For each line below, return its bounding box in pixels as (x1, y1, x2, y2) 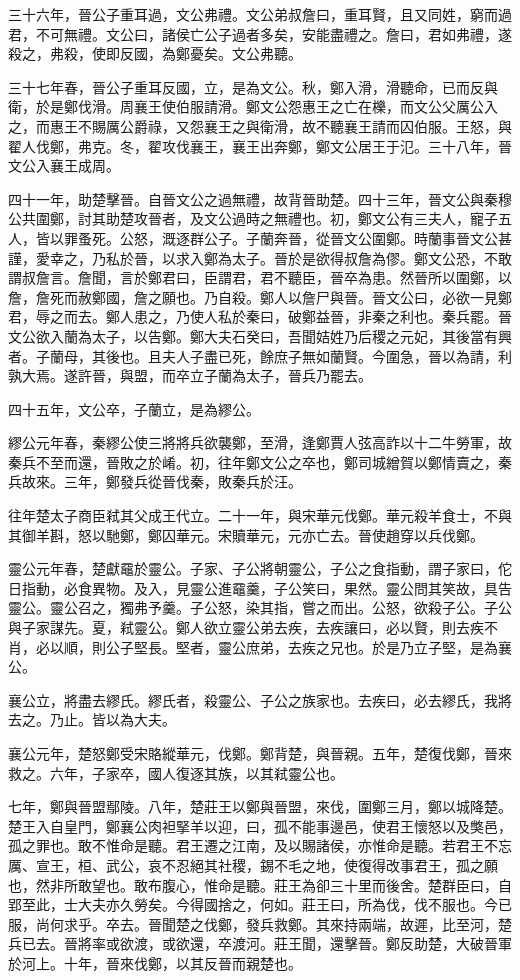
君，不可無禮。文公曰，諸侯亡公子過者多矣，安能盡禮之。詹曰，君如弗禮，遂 (8, 23, 512, 44)
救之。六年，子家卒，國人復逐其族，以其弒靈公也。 (8, 762, 344, 783)
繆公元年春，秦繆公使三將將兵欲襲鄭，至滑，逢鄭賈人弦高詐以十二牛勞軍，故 (8, 432, 512, 453)
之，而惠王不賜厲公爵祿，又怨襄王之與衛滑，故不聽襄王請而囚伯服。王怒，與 (8, 115, 512, 136)
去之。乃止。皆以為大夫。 (8, 709, 176, 730)
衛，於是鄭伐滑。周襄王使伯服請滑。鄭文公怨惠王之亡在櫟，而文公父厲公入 (8, 96, 498, 117)
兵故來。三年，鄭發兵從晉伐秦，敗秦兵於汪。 (8, 471, 302, 492)
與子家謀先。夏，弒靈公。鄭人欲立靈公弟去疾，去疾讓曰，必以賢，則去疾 (8, 617, 484, 638)
